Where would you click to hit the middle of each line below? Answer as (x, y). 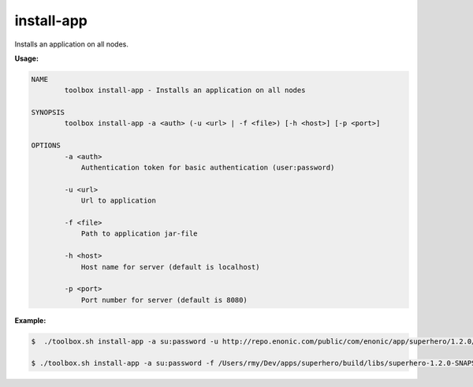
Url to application (119, 201)
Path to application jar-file (139, 234)
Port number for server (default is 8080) (164, 300)
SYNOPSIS (48, 113)
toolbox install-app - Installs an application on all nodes (185, 90)
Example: (30, 320)
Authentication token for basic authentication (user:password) (208, 168)
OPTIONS (46, 145)
